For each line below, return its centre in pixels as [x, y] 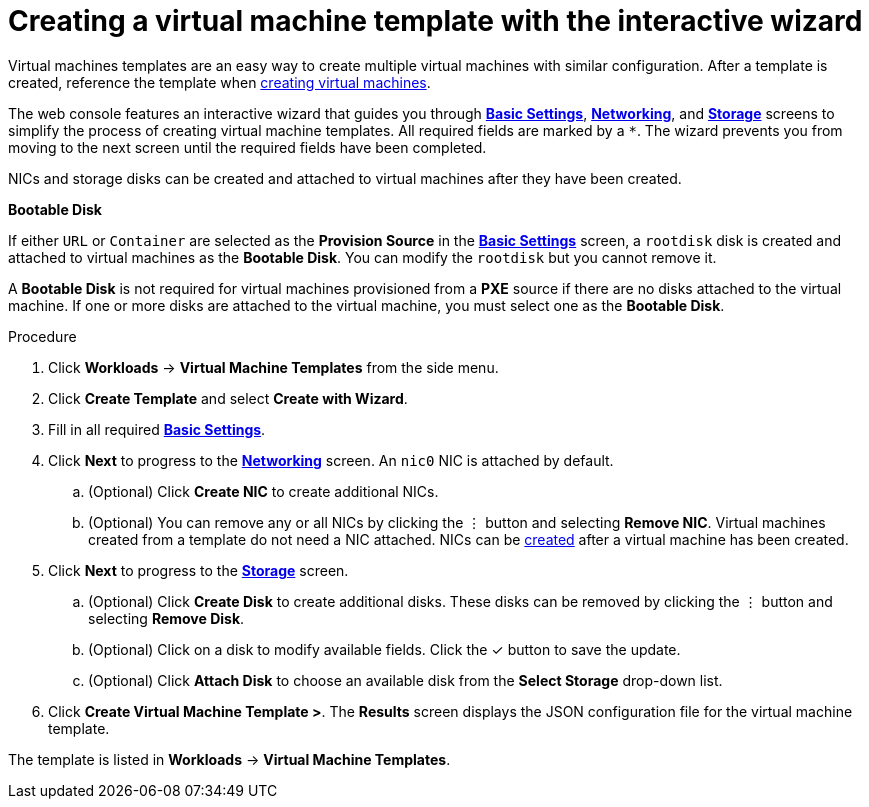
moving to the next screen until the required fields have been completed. [247, 147]
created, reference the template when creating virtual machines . [219, 82]
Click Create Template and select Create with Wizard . [228, 398]
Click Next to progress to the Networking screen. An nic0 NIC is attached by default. [331, 460]
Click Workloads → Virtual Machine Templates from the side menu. [273, 367]
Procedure [42, 336]
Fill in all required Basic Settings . [157, 429]
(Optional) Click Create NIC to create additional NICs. [263, 491]
